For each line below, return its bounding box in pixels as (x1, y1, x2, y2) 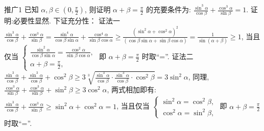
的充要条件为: (146, 4, 191, 15)
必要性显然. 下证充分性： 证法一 (13, 15, 121, 26)
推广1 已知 (4, 4, 39, 15)
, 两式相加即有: (107, 84, 157, 95)
